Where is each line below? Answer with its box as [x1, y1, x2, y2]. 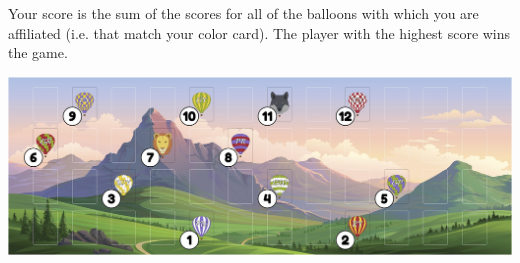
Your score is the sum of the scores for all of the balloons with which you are [8, 3, 479, 23]
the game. [8, 42, 68, 63]
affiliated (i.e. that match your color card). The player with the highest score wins [8, 22, 511, 43]
